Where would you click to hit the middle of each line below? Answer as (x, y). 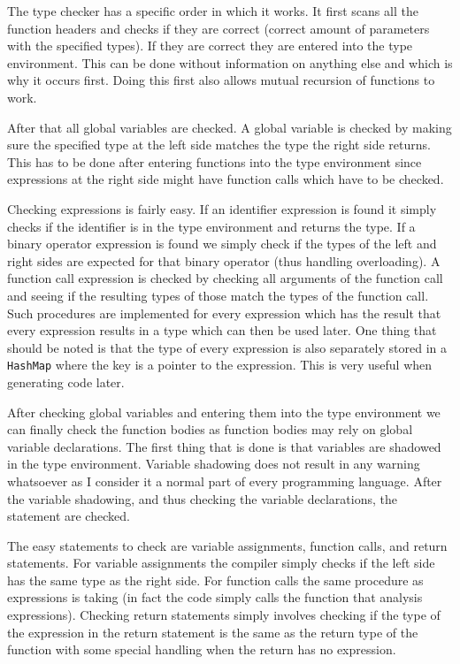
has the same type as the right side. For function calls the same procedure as (215, 580)
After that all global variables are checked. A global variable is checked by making (230, 127)
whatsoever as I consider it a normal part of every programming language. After (225, 481)
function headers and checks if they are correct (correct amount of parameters (218, 28)
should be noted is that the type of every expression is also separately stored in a (227, 347)
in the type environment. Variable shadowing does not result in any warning (214, 464)
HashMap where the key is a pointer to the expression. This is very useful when (220, 365)
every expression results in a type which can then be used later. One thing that (222, 330)
